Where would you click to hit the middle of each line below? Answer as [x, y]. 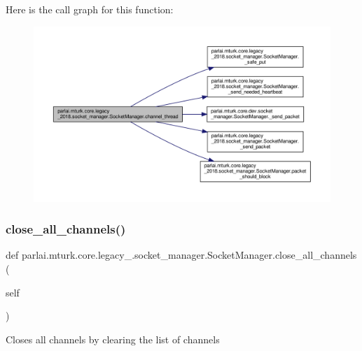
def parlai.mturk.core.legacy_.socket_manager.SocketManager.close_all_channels [181, 255]
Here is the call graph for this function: [90, 9]
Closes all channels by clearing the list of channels [113, 339]
